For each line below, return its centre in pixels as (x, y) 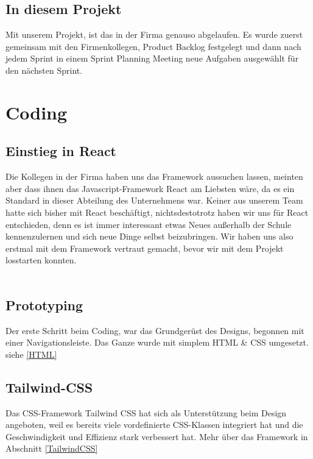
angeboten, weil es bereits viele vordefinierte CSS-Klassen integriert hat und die (154, 425)
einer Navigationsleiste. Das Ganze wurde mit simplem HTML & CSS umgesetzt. (157, 342)
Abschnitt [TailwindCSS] (52, 448)
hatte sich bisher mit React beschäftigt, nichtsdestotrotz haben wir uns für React (157, 212)
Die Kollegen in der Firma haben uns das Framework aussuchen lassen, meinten (154, 176)
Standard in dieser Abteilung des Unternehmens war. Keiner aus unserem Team (154, 200)
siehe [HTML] (31, 354)
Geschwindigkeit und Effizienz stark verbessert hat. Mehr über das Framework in (157, 436)
